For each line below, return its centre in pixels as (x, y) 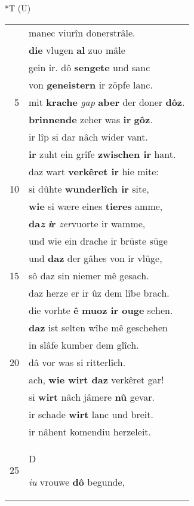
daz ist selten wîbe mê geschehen (98, 327)
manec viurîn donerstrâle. (82, 32)
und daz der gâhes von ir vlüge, (96, 258)
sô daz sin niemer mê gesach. (89, 275)
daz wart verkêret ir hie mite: (94, 171)
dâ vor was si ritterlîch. (77, 362)
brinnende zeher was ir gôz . (91, 119)
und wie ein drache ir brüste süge (98, 240)
